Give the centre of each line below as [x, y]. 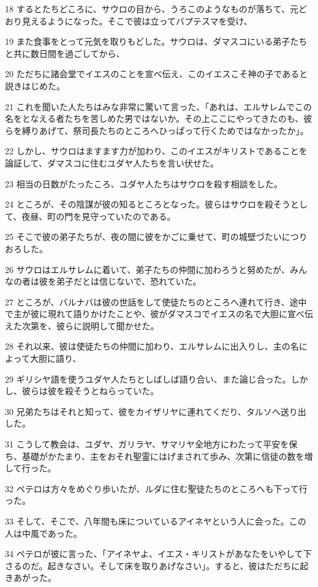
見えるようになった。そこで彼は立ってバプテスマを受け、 [137, 21]
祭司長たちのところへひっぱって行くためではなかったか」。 [191, 130]
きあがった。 [31, 578]
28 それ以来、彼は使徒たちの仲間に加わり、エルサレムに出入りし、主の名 [152, 346]
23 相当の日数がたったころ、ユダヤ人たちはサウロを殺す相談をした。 [144, 183]
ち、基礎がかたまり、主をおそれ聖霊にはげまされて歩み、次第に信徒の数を [155, 456]
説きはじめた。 [35, 85]
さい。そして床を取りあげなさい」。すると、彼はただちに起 [191, 565]
